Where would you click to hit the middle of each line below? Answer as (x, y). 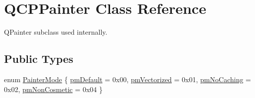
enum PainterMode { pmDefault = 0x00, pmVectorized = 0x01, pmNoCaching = (127, 79)
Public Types (39, 59)
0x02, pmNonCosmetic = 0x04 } (54, 89)
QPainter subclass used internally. (56, 32)
